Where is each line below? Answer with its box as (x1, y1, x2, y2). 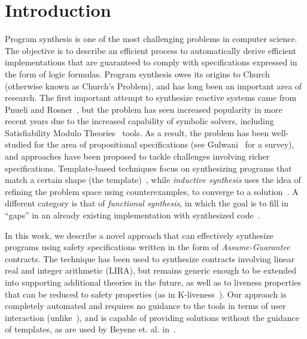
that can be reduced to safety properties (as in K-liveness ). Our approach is (5, 287, 287, 300)
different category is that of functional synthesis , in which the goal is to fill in (5, 197, 288, 209)
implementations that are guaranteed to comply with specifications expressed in (5, 56, 297, 68)
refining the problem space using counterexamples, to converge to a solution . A (5, 185, 299, 197)
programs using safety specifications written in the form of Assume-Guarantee (5, 241, 290, 253)
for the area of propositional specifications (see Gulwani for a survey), (34, 138, 294, 151)
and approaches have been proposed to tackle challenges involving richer (5, 150, 270, 163)
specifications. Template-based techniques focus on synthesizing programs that (5, 161, 292, 174)
